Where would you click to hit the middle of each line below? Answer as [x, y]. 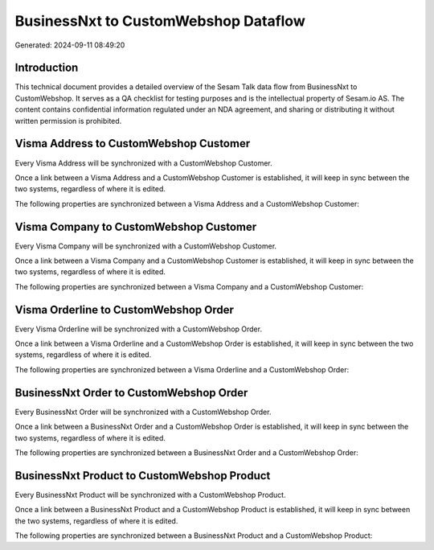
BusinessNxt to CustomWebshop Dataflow [160, 21]
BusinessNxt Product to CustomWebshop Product [143, 476]
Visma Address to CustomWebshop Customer [133, 144]
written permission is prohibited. [68, 121]
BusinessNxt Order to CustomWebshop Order [131, 393]
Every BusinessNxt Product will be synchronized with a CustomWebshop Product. [150, 495]
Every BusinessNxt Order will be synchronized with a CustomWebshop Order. [143, 412]
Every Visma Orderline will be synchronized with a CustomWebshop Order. [139, 329]
